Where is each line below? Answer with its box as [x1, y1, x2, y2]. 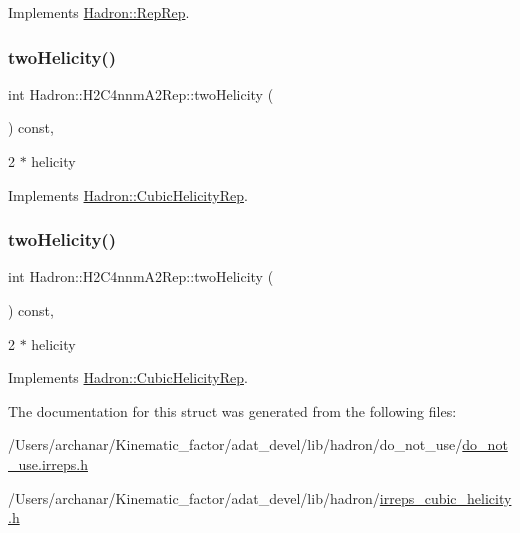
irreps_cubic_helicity [379, 487, 512, 508]
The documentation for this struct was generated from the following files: [8, 400, 457, 421]
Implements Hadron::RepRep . [8, 2, 190, 22]
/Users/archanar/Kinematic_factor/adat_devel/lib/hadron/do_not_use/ [8, 434, 463, 455]
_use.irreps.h [8, 453, 88, 474]
